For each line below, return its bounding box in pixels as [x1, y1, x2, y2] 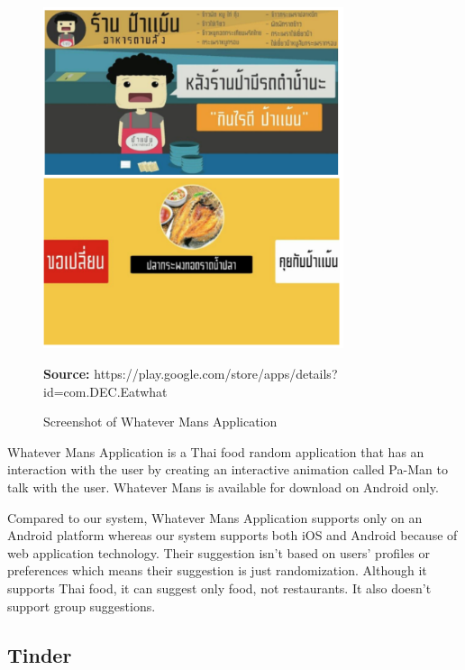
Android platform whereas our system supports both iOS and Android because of [7, 526, 458, 545]
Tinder [7, 640, 72, 668]
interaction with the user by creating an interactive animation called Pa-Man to [7, 460, 448, 479]
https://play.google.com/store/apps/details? [94, 364, 338, 382]
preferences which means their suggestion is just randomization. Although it [7, 561, 427, 580]
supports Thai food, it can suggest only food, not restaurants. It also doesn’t [7, 578, 432, 597]
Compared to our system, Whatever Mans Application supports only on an [7, 508, 423, 527]
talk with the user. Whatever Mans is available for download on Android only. [7, 477, 439, 496]
